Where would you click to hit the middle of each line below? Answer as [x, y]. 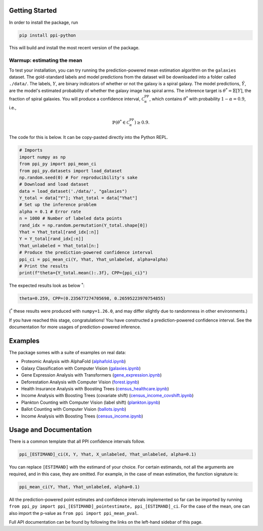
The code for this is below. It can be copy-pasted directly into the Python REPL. [88, 137]
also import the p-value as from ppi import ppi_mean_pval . [74, 513]
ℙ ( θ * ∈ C [121, 122]
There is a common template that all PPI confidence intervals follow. [77, 441]
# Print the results [44, 266]
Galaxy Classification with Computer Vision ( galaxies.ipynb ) [81, 368]
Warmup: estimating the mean [46, 60]
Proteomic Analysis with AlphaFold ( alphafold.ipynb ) [74, 361]
